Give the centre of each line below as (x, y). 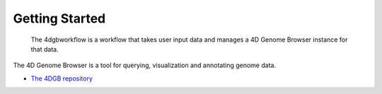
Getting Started (59, 18)
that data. (45, 49)
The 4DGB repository (62, 78)
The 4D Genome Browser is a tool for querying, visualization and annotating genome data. (144, 65)
